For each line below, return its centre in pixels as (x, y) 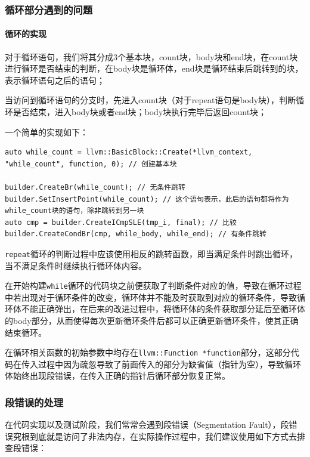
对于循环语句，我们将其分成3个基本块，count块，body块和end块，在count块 (151, 56)
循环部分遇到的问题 (49, 9)
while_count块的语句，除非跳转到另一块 (75, 211)
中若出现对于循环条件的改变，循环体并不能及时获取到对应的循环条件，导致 (151, 297)
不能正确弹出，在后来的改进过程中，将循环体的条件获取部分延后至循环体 (163, 309)
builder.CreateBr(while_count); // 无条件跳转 (95, 187)
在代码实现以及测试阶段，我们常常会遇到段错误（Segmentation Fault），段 (147, 424)
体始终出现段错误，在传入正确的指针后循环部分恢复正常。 (117, 376)
